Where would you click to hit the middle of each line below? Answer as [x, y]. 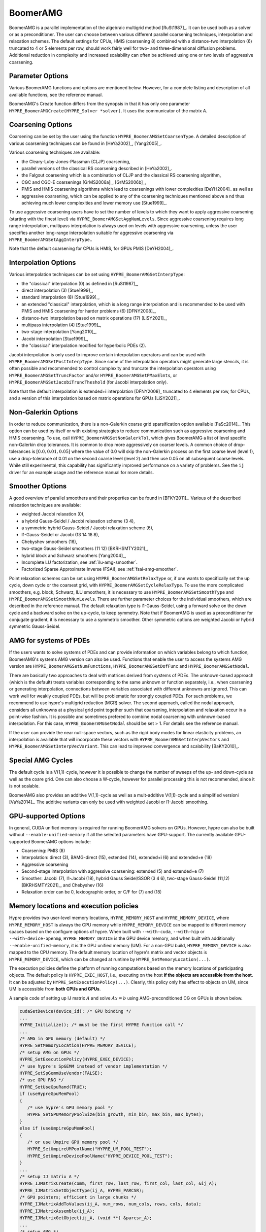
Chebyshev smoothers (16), [49, 542]
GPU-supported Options [47, 816]
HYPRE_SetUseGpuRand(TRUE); [53, 1087]
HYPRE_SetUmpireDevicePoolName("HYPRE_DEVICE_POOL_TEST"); [100, 1156]
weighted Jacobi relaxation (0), [53, 514]
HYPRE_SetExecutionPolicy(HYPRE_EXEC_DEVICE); [77, 1059]
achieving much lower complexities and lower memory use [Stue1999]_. [94, 203]
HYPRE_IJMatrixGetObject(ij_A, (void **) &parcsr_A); [86, 1218]
